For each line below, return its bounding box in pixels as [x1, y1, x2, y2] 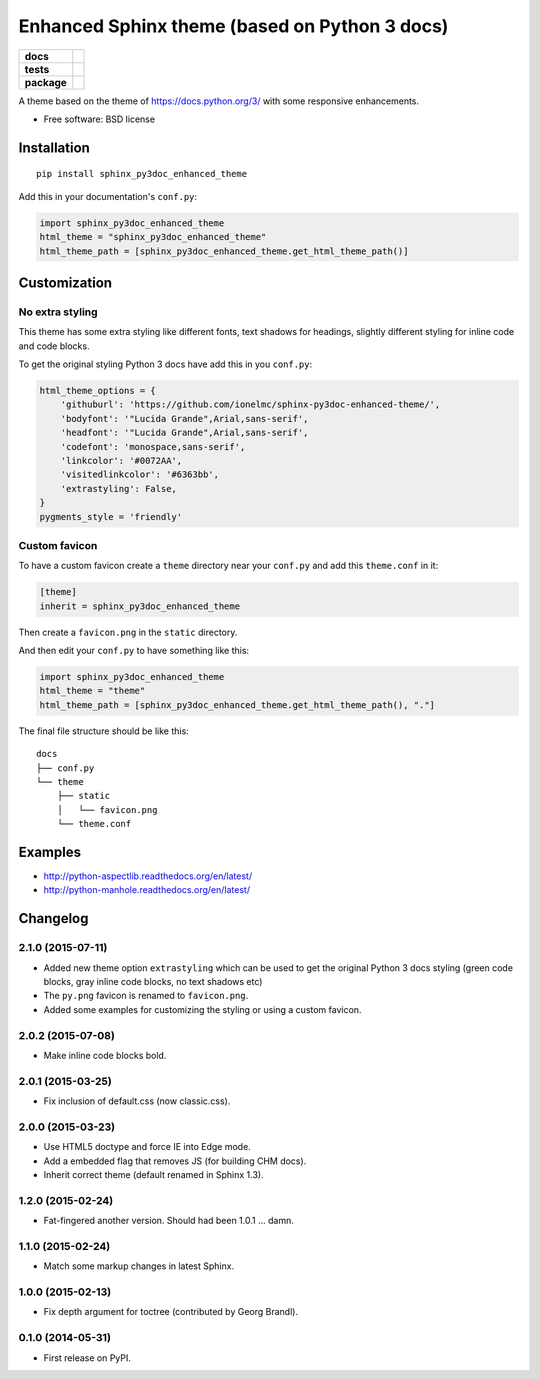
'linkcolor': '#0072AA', [60, 455, 183, 466]
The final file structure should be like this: [18, 725, 189, 737]
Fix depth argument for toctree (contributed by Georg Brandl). [43, 1306, 299, 1318]
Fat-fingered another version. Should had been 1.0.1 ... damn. [43, 1215, 294, 1227]
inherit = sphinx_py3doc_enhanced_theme [39, 600, 240, 612]
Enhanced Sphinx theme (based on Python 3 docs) [18, 15, 449, 37]
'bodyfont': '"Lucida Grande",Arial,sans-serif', [60, 413, 309, 424]
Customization [18, 274, 113, 291]
